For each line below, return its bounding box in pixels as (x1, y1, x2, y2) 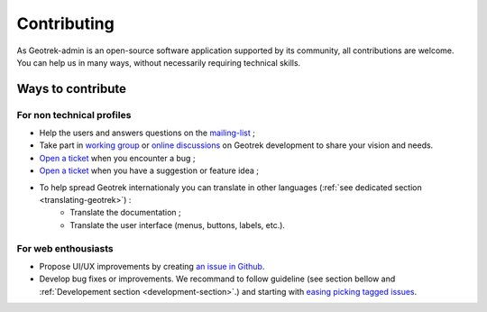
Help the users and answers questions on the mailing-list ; (39, 127, 256, 139)
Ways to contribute (16, 81, 126, 96)
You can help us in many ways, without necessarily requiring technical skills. (16, 57, 301, 68)
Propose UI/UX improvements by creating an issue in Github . (39, 261, 265, 271)
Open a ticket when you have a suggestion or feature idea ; (39, 165, 259, 176)
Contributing (16, 14, 115, 33)
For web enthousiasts (16, 242, 114, 254)
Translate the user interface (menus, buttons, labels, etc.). (69, 219, 286, 230)
